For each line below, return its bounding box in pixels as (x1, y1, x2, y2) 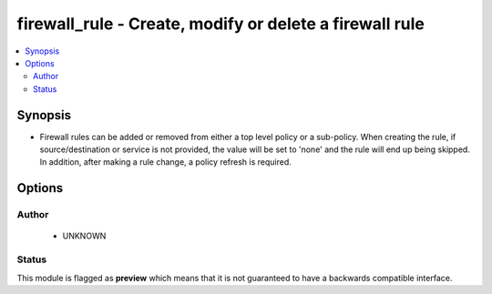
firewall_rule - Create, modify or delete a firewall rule (16, 14, 425, 34)
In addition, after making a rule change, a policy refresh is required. (39, 157, 292, 167)
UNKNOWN (62, 230, 107, 241)
